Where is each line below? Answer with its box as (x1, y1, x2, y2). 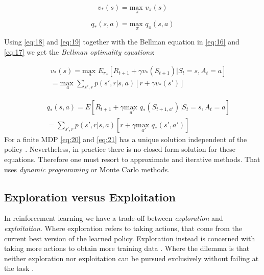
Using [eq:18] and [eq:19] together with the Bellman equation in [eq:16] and (4, 36, 239, 47)
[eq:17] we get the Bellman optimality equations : (4, 47, 155, 57)
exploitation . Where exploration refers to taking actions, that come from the (4, 222, 242, 233)
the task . (4, 263, 34, 273)
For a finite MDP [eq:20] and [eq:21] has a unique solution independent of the (4, 133, 247, 144)
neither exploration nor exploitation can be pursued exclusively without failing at (4, 253, 259, 263)
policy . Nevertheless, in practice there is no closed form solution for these (4, 144, 235, 154)
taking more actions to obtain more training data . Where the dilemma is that (4, 243, 250, 254)
